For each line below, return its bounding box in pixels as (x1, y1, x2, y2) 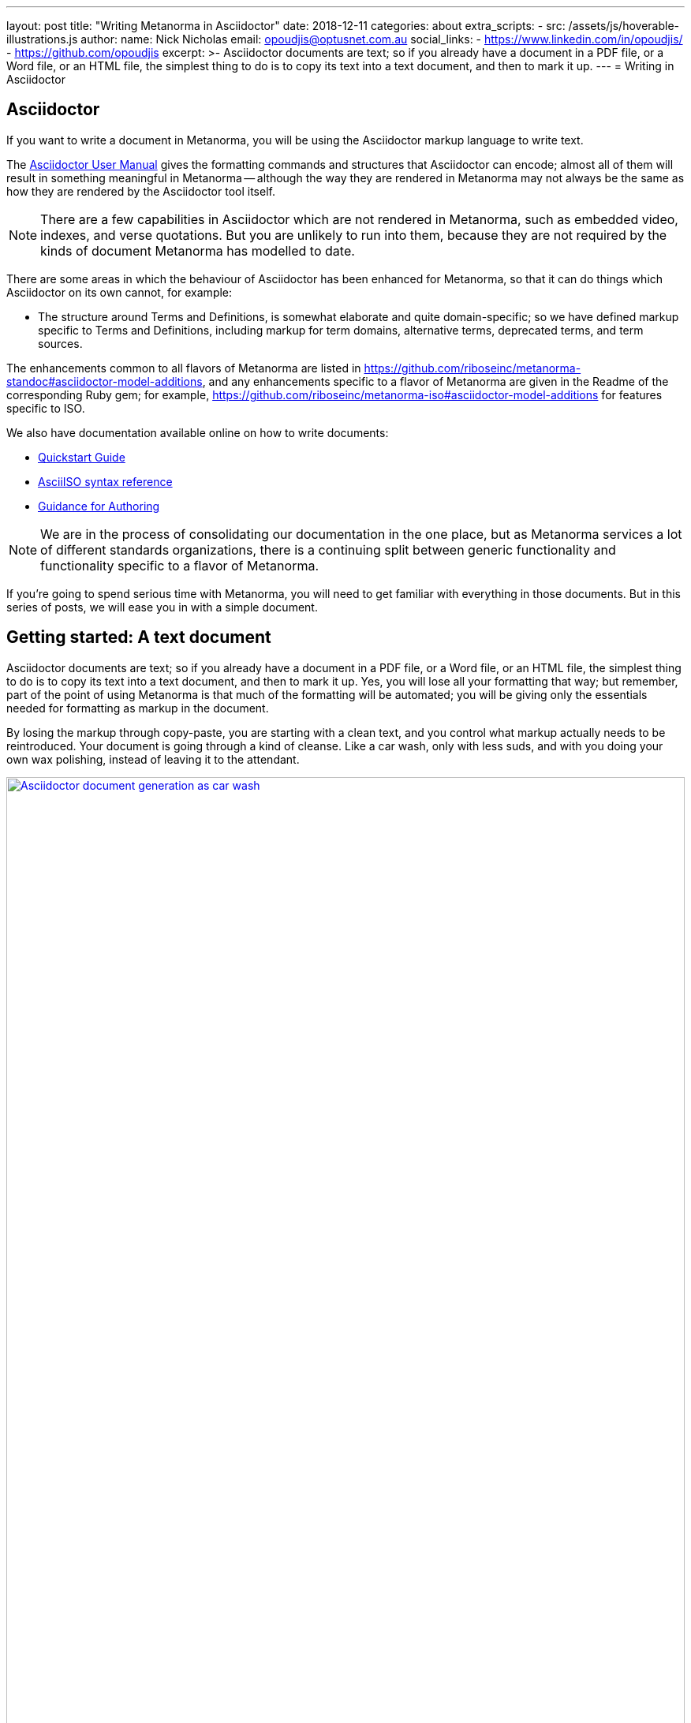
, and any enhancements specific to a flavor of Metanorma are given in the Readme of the (202, 374, 669, 388)
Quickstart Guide (38, 450, 125, 464)
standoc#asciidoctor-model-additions (6, 374, 203, 388)
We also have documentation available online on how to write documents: (6, 425, 389, 439)
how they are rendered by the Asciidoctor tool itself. (6, 184, 275, 198)
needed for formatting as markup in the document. (6, 701, 269, 715)
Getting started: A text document (6, 627, 271, 648)
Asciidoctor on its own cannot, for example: (6, 285, 233, 299)
